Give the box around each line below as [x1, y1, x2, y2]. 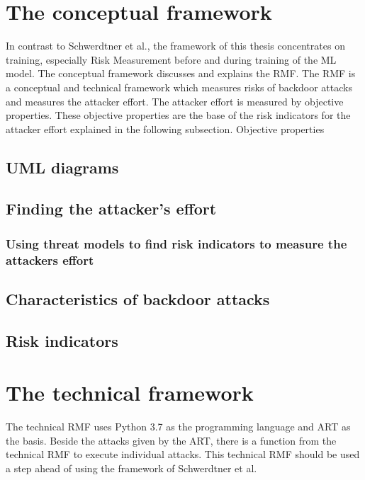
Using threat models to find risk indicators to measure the [6, 234, 347, 252]
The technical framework [6, 378, 254, 407]
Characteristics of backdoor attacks [6, 288, 270, 309]
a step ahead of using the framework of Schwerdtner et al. [6, 461, 257, 476]
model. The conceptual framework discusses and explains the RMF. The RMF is [6, 66, 356, 81]
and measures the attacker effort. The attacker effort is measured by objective [6, 93, 344, 108]
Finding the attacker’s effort [6, 198, 217, 219]
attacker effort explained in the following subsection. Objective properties [6, 121, 325, 136]
